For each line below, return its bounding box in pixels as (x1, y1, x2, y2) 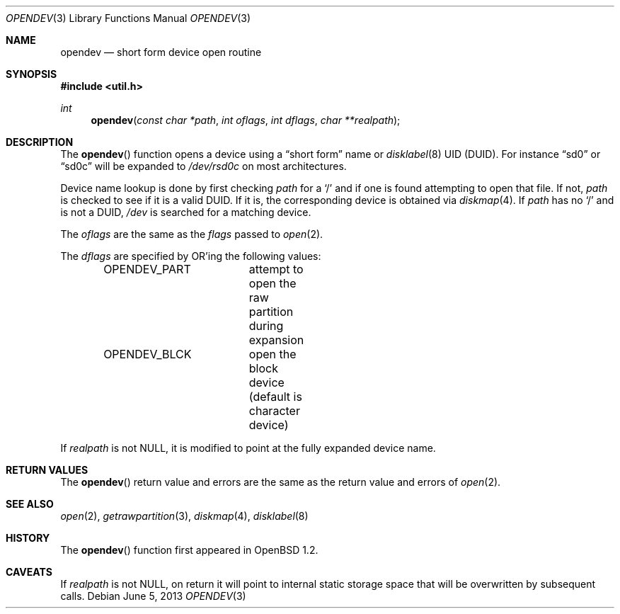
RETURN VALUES (6, 464, 88, 476)
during (248, 319, 284, 333)
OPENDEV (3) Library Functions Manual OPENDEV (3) (6, 12, 251, 24)
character (248, 404, 300, 418)
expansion (248, 333, 304, 347)
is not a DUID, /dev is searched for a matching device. (60, 206, 311, 218)
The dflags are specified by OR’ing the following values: (60, 250, 321, 262)
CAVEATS (6, 566, 52, 578)
